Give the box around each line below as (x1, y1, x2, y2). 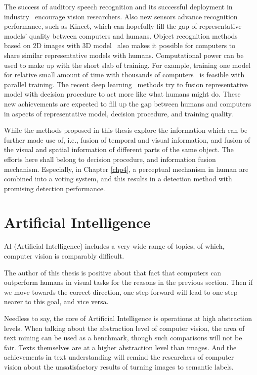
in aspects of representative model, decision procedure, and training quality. (4, 108, 233, 118)
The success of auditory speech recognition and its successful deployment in (4, 1, 233, 11)
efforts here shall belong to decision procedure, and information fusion (4, 154, 216, 164)
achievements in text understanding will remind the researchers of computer (4, 352, 234, 362)
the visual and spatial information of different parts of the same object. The (4, 144, 234, 155)
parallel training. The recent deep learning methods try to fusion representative (4, 79, 248, 89)
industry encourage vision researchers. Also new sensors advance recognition (4, 11, 238, 21)
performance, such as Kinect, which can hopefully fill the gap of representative (4, 21, 242, 31)
